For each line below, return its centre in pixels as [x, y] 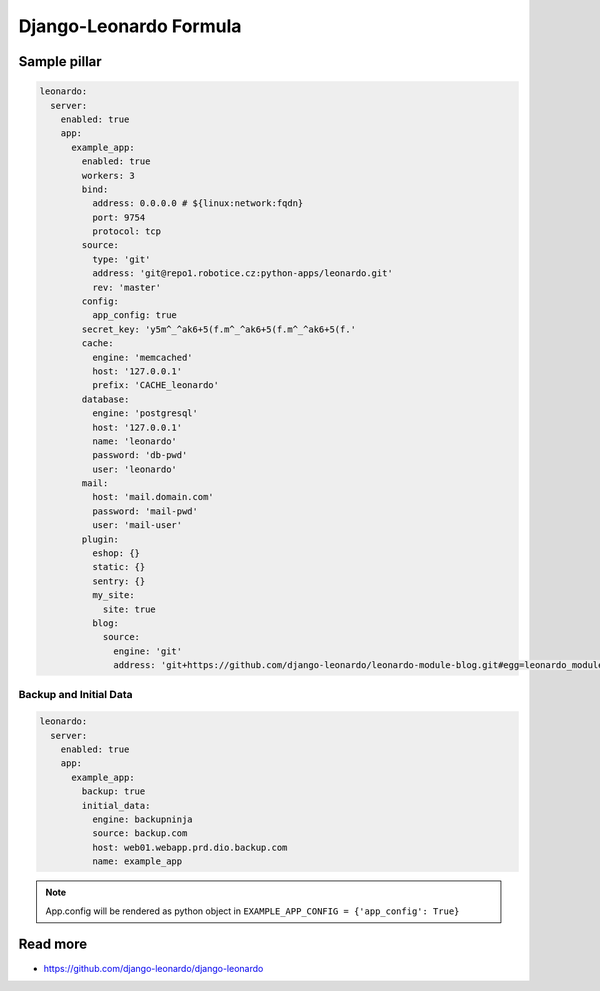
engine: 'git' [148, 651]
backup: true [113, 791]
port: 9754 [118, 217]
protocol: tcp [126, 231]
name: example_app [137, 861]
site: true [129, 609]
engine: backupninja [142, 819]
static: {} [118, 567]
